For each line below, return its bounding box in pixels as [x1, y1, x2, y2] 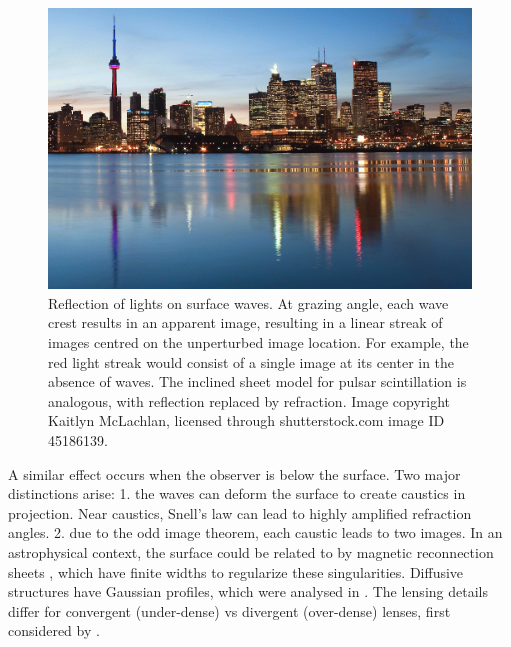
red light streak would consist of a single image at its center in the [48, 351, 455, 372]
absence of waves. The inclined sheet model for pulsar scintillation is [48, 371, 467, 392]
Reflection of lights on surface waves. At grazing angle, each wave [48, 292, 449, 313]
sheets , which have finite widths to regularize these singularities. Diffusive [8, 561, 464, 582]
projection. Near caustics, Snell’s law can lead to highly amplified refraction [8, 502, 472, 523]
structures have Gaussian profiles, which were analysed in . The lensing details [8, 581, 488, 602]
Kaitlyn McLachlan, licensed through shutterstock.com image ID [48, 410, 445, 431]
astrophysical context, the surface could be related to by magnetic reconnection [8, 542, 494, 562]
